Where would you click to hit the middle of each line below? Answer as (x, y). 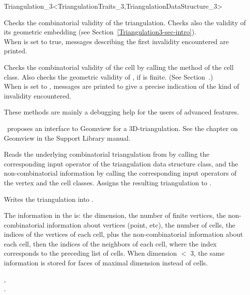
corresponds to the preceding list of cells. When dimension (91, 253)
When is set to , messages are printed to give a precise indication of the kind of (122, 86)
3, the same (208, 253)
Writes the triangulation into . (49, 199)
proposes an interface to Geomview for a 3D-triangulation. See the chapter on (122, 128)
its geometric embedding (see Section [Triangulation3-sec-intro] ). (100, 32)
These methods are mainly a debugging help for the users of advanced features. (122, 112)
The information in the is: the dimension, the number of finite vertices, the (115, 215)
